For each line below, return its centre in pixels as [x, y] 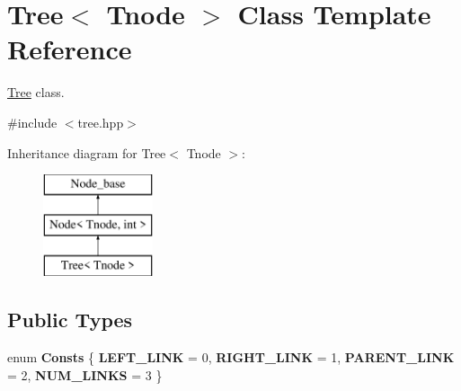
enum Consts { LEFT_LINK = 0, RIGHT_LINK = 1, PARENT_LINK [231, 357]
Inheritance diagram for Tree [87, 152]
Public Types [70, 320]
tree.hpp [101, 122]
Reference [70, 49]
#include [32, 122]
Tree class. [36, 92]
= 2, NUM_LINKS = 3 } [85, 374]
